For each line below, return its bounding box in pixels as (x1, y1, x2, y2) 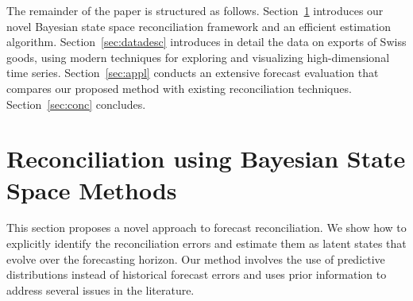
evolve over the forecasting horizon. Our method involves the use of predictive (6, 250, 385, 267)
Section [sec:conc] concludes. (6, 95, 146, 112)
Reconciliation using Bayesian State (6, 142, 406, 175)
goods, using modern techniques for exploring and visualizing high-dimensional (6, 48, 390, 65)
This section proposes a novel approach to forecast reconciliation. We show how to (6, 219, 407, 236)
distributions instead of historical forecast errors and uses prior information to (6, 266, 387, 283)
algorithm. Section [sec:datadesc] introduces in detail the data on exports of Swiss (6, 33, 407, 50)
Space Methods (6, 173, 177, 206)
